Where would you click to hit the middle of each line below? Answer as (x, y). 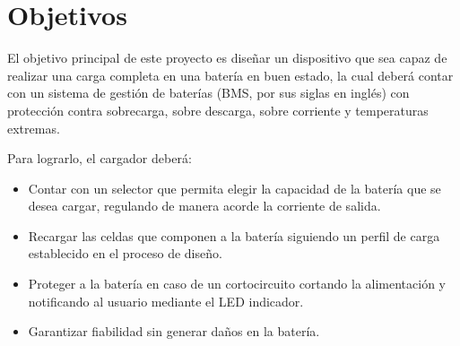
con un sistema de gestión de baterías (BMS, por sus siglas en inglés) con (208, 93)
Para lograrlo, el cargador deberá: (100, 158)
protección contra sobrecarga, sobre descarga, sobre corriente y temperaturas (218, 110)
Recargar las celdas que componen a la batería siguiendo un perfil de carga (234, 235)
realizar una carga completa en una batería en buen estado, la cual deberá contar (230, 75)
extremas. (34, 128)
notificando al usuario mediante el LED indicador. (166, 301)
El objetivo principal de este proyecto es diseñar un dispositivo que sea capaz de (227, 58)
